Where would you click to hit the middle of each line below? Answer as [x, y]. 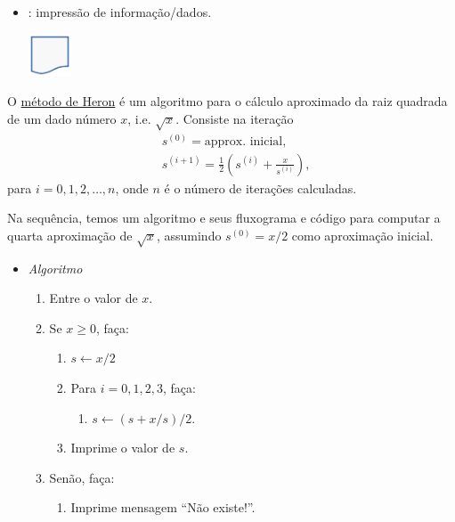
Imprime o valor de [123, 448]
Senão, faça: [82, 477]
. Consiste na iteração [235, 118]
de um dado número [62, 118]
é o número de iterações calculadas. [260, 188]
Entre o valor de [93, 298]
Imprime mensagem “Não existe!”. [163, 507]
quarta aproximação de [70, 235]
